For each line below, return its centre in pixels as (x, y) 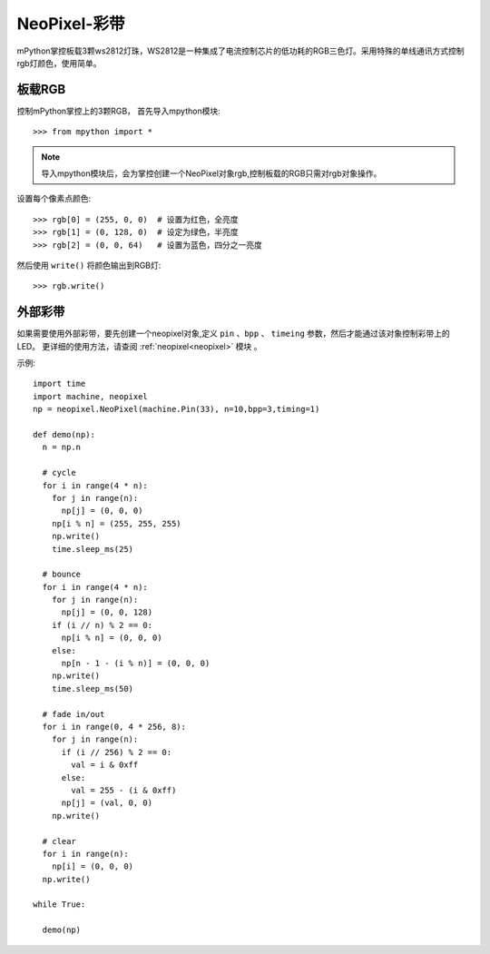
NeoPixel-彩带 (71, 24)
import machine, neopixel (91, 396)
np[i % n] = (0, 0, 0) (112, 638)
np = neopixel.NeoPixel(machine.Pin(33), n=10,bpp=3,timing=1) (176, 409)
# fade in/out (73, 714)
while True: (59, 905)
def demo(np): (64, 434)
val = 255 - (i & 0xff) (124, 790)
